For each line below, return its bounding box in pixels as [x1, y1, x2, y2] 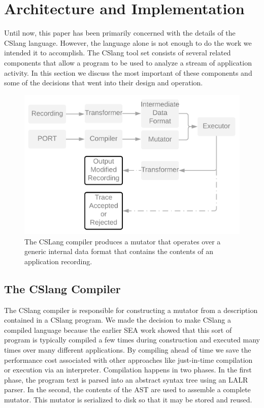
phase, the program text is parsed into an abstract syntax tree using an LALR [4, 374, 248, 385]
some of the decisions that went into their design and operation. [4, 77, 203, 88]
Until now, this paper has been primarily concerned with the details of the [4, 27, 236, 38]
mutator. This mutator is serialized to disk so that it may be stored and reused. [4, 394, 252, 404]
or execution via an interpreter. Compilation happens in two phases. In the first [4, 364, 252, 375]
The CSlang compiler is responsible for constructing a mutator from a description [4, 304, 258, 315]
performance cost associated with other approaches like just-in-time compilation [4, 354, 253, 365]
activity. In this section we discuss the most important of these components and [4, 67, 252, 78]
